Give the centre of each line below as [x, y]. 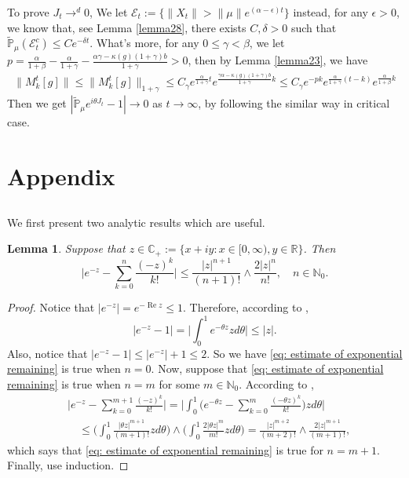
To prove [28, 12]
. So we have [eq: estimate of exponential [305, 353]
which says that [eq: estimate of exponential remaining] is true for [165, 449]
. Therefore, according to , [246, 307]
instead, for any [330, 12]
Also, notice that [47, 353]
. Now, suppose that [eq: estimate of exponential [267, 369]
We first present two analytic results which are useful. [136, 222]
